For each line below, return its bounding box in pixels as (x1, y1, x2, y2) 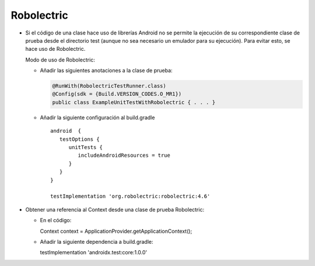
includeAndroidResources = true (78, 152, 170, 159)
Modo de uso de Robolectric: (25, 56, 96, 63)
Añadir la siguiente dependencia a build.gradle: (40, 238, 154, 245)
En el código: (40, 217, 72, 224)
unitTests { (68, 144, 103, 151)
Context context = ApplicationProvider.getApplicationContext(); (40, 227, 192, 234)
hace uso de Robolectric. (25, 46, 86, 53)
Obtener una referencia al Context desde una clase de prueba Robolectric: (25, 206, 204, 213)
